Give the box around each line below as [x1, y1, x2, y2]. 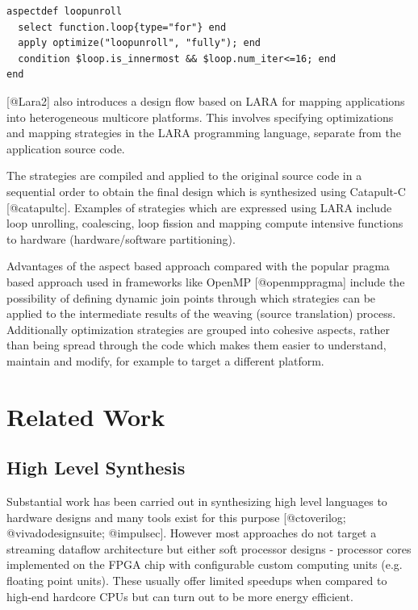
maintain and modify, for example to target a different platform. [6, 352, 324, 369]
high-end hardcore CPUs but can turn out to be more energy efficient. [6, 587, 353, 604]
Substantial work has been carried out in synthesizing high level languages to [6, 493, 387, 510]
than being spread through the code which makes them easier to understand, [6, 336, 387, 353]
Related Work [6, 399, 165, 432]
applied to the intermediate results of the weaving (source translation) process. [6, 305, 396, 322]
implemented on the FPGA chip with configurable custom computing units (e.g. [6, 556, 403, 573]
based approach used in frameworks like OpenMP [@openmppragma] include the [6, 273, 405, 290]
